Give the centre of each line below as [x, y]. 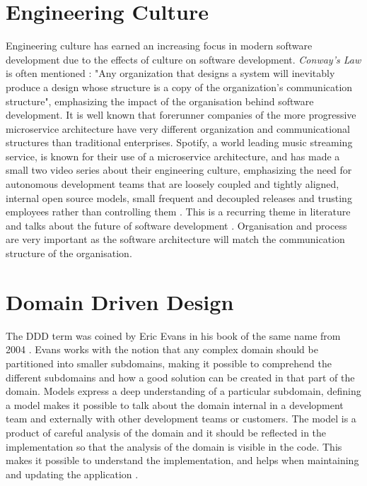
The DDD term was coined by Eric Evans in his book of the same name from [173, 335]
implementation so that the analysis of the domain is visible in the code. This [174, 446]
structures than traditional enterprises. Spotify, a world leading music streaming [179, 142]
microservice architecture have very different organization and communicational [178, 128]
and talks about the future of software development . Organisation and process [176, 225]
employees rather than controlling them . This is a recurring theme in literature [178, 212]
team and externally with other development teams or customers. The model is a [181, 419]
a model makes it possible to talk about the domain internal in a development [175, 404]
